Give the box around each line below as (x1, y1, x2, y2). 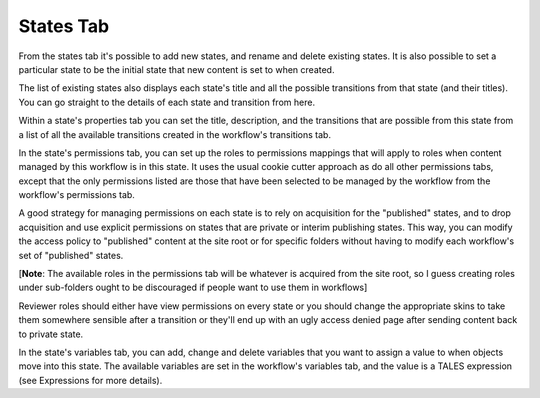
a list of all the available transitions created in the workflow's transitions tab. (18, 128, 332, 140)
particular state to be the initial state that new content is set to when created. (18, 63, 335, 75)
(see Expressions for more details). (18, 374, 163, 386)
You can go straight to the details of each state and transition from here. (18, 96, 315, 108)
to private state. (18, 328, 84, 340)
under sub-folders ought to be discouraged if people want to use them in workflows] (18, 281, 368, 294)
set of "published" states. (18, 249, 124, 261)
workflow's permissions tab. (18, 189, 135, 201)
